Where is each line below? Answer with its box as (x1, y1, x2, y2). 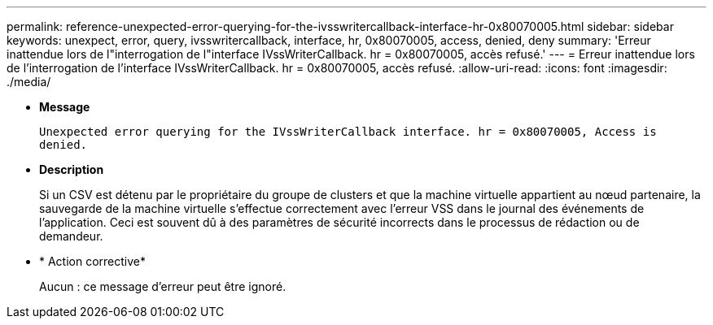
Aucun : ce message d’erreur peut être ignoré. (39, 279, 287, 293)
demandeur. (39, 229, 103, 243)
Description (39, 162, 104, 176)
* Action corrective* (39, 254, 147, 268)
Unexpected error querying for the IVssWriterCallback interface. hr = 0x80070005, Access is (39, 125, 657, 138)
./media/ (7, 75, 51, 89)
